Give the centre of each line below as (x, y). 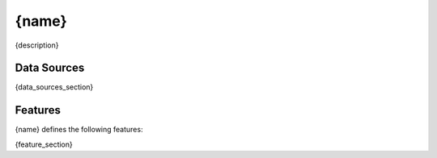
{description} (37, 45)
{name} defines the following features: (79, 130)
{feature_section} (44, 144)
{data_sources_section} (54, 87)
